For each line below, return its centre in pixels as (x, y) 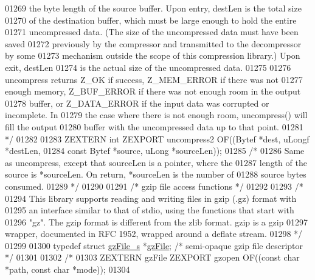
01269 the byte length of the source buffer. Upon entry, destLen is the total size (153, 8)
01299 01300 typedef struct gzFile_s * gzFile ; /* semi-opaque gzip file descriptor (154, 245)
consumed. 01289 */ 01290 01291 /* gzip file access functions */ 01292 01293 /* (154, 186)
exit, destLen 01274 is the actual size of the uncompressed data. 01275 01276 (148, 67)
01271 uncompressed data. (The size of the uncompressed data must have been (152, 32)
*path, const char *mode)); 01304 (67, 269)
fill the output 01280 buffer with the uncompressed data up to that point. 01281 (154, 126)
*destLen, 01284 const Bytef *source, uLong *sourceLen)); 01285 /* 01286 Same (155, 151)
